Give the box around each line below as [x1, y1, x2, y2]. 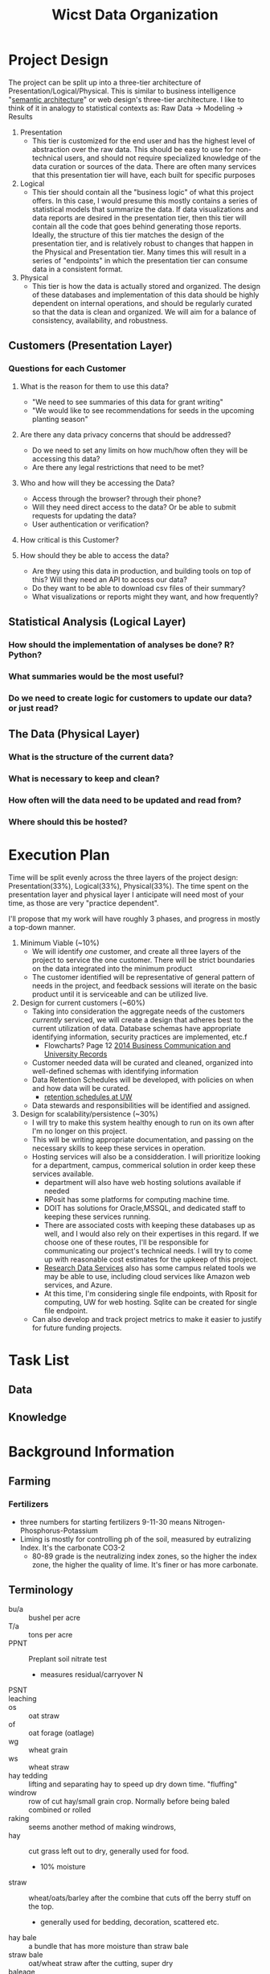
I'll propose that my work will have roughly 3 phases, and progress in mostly [8, 914, 260, 923]
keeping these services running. [43, 1212, 151, 1221]
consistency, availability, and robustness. [31, 316, 169, 325]
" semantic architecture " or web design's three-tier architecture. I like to [8, 94, 245, 104]
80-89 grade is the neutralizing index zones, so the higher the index [31, 1551, 257, 1561]
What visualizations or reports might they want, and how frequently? [31, 592, 259, 601]
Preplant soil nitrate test [28, 1654, 107, 1664]
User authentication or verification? [31, 519, 149, 529]
